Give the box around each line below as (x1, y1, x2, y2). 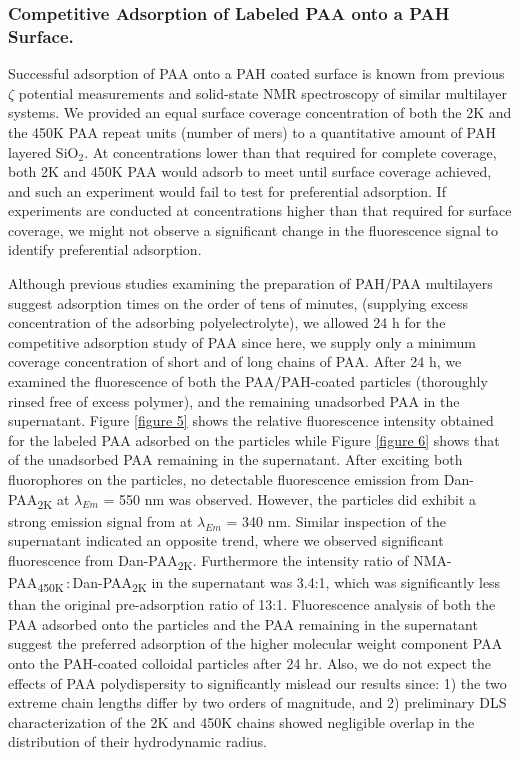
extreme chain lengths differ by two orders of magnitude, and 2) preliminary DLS (8, 692, 507, 713)
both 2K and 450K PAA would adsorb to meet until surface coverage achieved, (8, 161, 492, 182)
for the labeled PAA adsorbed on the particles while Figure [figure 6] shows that (8, 429, 500, 450)
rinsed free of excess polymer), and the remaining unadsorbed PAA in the (8, 390, 460, 411)
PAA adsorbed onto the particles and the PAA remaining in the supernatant (8, 613, 478, 634)
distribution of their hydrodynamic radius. (8, 731, 267, 752)
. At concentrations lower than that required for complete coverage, (84, 141, 497, 162)
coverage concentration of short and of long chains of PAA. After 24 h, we (8, 351, 462, 372)
